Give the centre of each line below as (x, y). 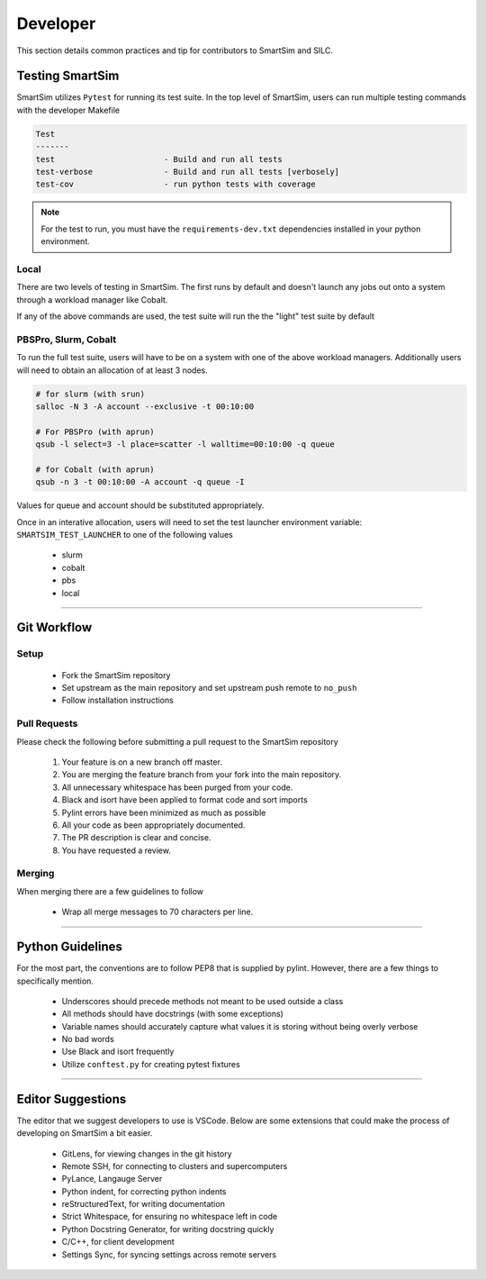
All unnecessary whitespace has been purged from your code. (177, 787)
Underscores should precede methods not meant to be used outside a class (202, 1001)
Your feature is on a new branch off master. (142, 762)
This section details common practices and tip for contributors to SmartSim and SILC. (175, 50)
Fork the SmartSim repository (116, 675)
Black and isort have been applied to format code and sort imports (184, 800)
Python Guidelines (70, 947)
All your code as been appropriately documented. (153, 825)
